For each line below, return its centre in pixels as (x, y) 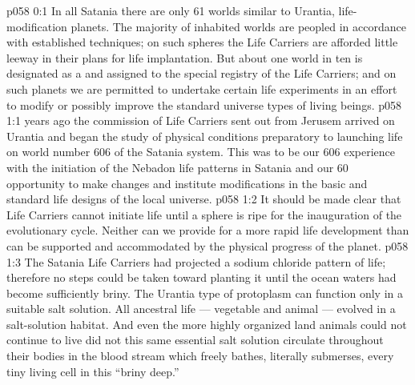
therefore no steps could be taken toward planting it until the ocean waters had (201, 277)
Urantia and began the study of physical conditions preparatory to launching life (205, 136)
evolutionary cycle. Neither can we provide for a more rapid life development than (208, 230)
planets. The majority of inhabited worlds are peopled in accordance (238, 26)
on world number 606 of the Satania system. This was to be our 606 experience (201, 152)
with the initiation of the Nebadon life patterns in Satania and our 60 (177, 167)
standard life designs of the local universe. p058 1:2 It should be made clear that (204, 199)
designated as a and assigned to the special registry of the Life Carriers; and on (201, 73)
